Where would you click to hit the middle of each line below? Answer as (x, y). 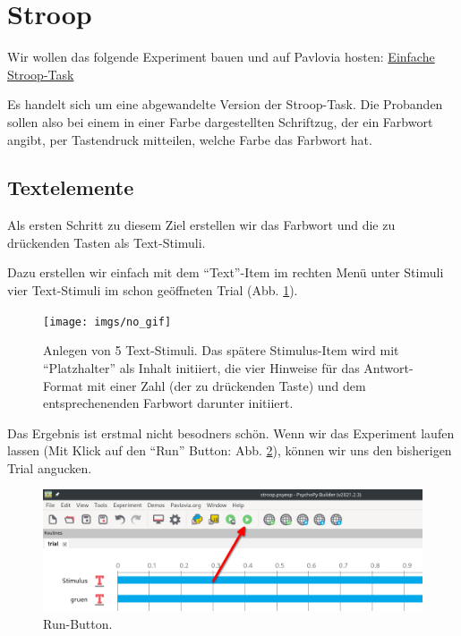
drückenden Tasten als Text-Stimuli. (107, 242)
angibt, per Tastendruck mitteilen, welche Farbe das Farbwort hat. (190, 139)
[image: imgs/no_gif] (107, 322)
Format (63, 385)
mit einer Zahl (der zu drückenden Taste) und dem (226, 385)
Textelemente (71, 187)
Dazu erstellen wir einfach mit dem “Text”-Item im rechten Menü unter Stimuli (226, 272)
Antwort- (388, 367)
